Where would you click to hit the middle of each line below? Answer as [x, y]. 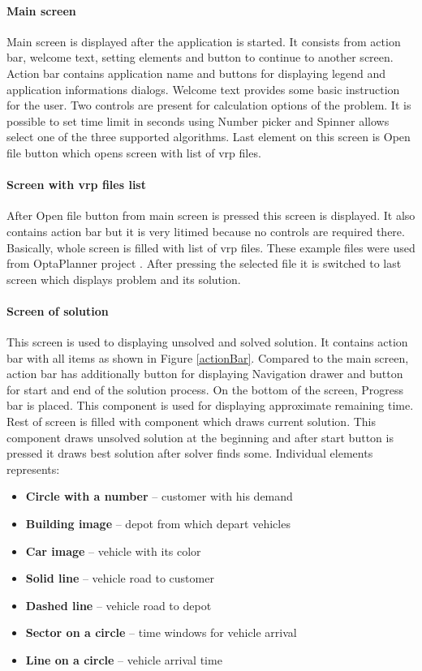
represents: [33, 469]
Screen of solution [58, 310]
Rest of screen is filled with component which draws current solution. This [192, 422]
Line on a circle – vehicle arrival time [124, 660]
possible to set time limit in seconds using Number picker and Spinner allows [198, 120]
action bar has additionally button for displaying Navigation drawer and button [205, 374]
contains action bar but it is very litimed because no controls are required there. [206, 231]
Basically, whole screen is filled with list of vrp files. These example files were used [211, 247]
